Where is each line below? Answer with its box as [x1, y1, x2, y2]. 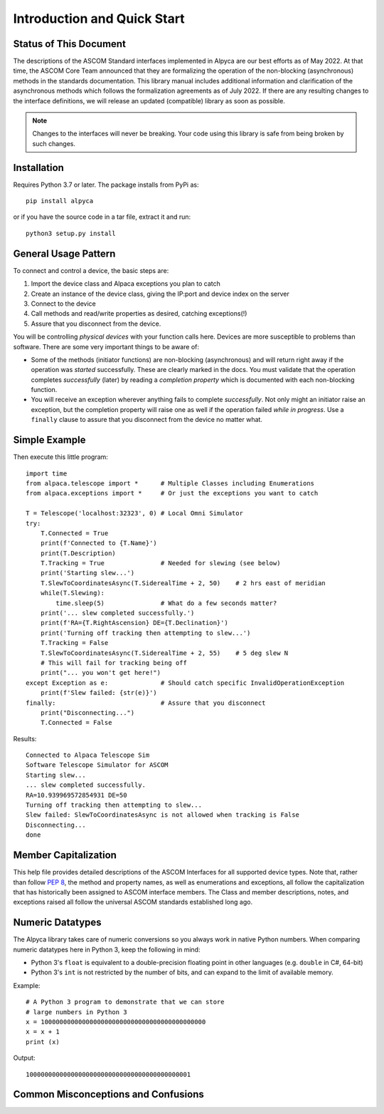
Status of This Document [13, 38, 126, 50]
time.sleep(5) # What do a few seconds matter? [55, 599, 277, 607]
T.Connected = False [40, 718, 112, 727]
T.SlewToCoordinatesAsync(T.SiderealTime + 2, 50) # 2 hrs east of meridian [40, 579, 326, 587]
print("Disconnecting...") [40, 708, 135, 716]
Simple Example [13, 434, 86, 446]
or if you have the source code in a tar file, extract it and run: [13, 212, 191, 221]
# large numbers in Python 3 [26, 1008, 127, 1016]
